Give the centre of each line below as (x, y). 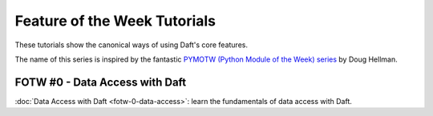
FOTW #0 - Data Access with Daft (101, 82)
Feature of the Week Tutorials (115, 21)
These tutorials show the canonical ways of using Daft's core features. (132, 45)
